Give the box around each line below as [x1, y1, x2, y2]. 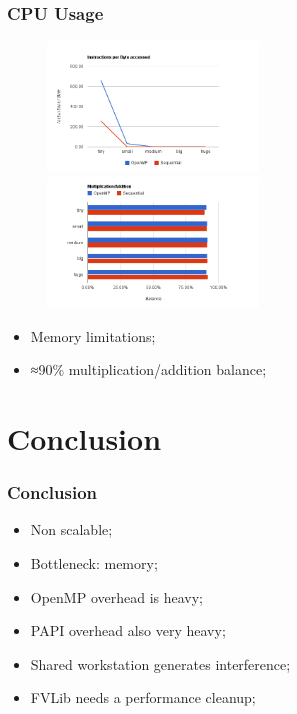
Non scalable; [30, 519, 113, 540]
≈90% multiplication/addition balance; [30, 359, 267, 380]
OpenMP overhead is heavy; [30, 586, 204, 607]
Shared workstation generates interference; [30, 653, 291, 674]
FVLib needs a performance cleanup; [30, 687, 256, 708]
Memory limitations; [30, 325, 156, 346]
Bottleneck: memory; [30, 552, 158, 573]
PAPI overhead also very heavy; [30, 620, 226, 641]
